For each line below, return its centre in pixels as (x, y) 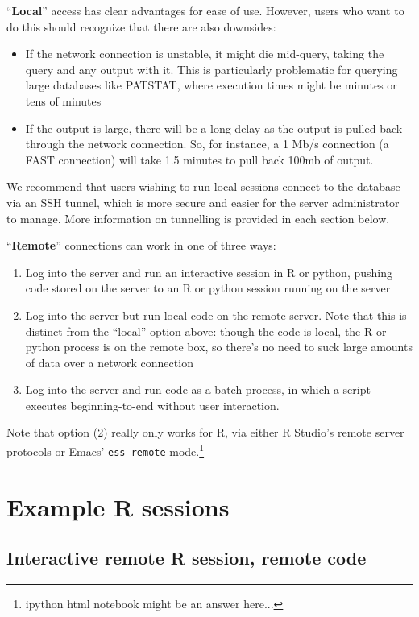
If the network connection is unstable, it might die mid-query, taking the (205, 54)
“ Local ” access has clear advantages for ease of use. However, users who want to (205, 10)
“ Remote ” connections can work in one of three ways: (141, 245)
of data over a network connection (109, 362)
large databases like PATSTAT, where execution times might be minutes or (211, 85)
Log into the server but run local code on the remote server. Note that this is (216, 315)
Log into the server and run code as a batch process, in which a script (198, 389)
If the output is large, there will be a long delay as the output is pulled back (214, 128)
